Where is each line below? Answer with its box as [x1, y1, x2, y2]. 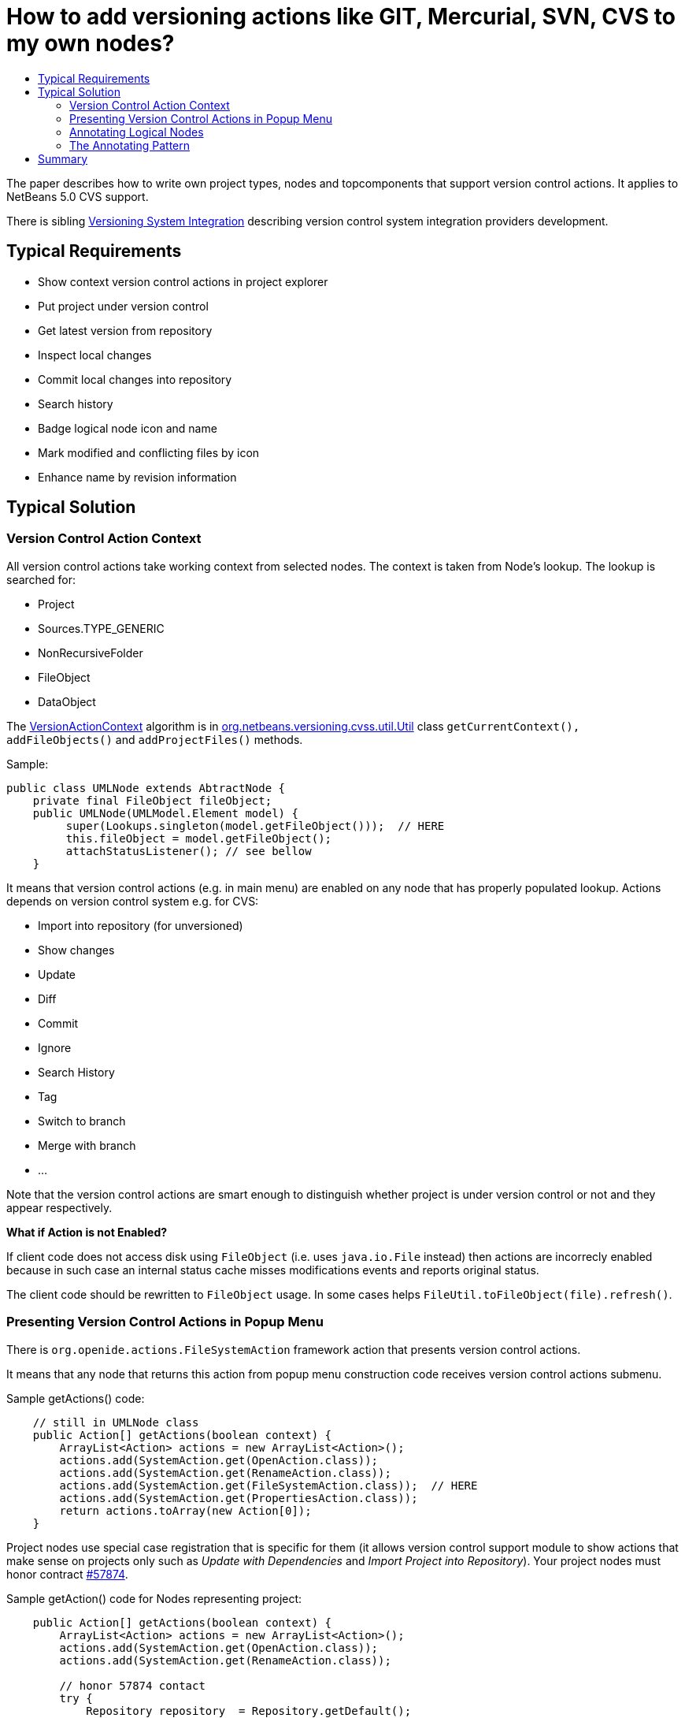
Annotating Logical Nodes [69, 125, 204, 139]
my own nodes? [6, 30, 175, 57]
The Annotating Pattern [69, 138, 191, 152]
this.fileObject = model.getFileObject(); [65, 831, 332, 845]
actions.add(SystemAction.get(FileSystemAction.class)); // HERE [59, 1478, 478, 1492]
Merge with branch [38, 1138, 136, 1152]
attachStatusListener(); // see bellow [65, 844, 312, 857]
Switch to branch [38, 1114, 126, 1128]
